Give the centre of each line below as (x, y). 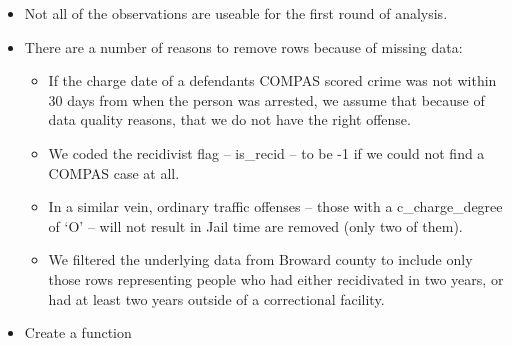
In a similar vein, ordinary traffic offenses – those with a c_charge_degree (275, 206)
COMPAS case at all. (114, 172)
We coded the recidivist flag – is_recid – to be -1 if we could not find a (266, 152)
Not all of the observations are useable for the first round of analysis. (236, 13)
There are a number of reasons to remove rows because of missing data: (243, 46)
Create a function (78, 332)
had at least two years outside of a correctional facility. (216, 298)
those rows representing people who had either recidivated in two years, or (276, 278)
